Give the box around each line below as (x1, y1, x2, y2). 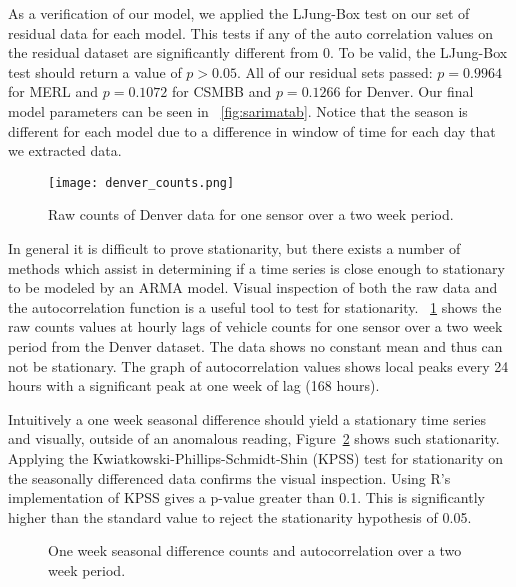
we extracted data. (8, 140, 122, 161)
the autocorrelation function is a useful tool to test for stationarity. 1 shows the (8, 296, 502, 317)
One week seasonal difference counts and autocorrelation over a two (48, 540, 462, 561)
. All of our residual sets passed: (236, 61, 433, 82)
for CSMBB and (172, 81, 272, 102)
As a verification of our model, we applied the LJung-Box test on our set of (8, 3, 470, 23)
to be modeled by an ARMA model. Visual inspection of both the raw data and (8, 277, 498, 298)
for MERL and (8, 81, 99, 102)
